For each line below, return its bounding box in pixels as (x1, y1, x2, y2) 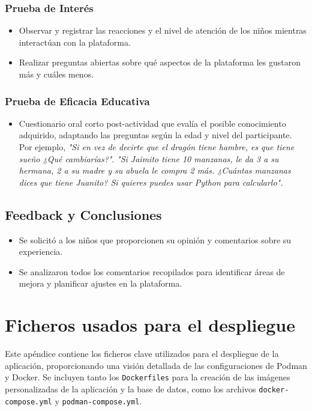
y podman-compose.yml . (55, 394, 142, 407)
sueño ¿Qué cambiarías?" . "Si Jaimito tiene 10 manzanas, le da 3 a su (19, 152, 279, 165)
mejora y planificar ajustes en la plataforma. (19, 277, 182, 290)
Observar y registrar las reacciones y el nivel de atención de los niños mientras (19, 24, 307, 37)
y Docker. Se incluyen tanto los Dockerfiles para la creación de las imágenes (5, 371, 290, 383)
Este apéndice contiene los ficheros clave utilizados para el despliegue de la (5, 347, 279, 360)
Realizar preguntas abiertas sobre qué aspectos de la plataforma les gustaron (19, 56, 301, 68)
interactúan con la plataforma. (19, 35, 131, 48)
